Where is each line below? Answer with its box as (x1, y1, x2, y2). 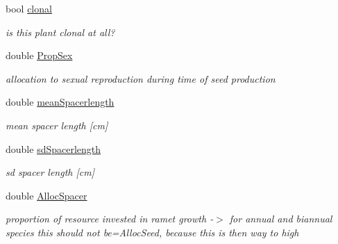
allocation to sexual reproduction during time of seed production (6, 71, 276, 86)
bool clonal (6, 1, 52, 15)
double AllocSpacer (6, 188, 87, 202)
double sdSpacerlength (6, 141, 101, 156)
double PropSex (6, 48, 73, 63)
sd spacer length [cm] (6, 165, 94, 179)
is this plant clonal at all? (6, 24, 115, 39)
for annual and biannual (229, 211, 332, 226)
